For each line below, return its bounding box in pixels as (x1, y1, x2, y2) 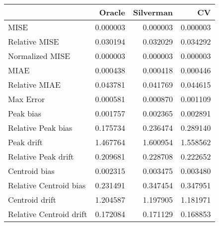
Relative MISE (8, 36, 59, 47)
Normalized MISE (8, 50, 71, 61)
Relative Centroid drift (8, 208, 87, 220)
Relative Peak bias (8, 122, 73, 133)
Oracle (99, 6, 125, 18)
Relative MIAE (8, 79, 61, 90)
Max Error (8, 93, 45, 105)
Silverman (133, 6, 173, 18)
